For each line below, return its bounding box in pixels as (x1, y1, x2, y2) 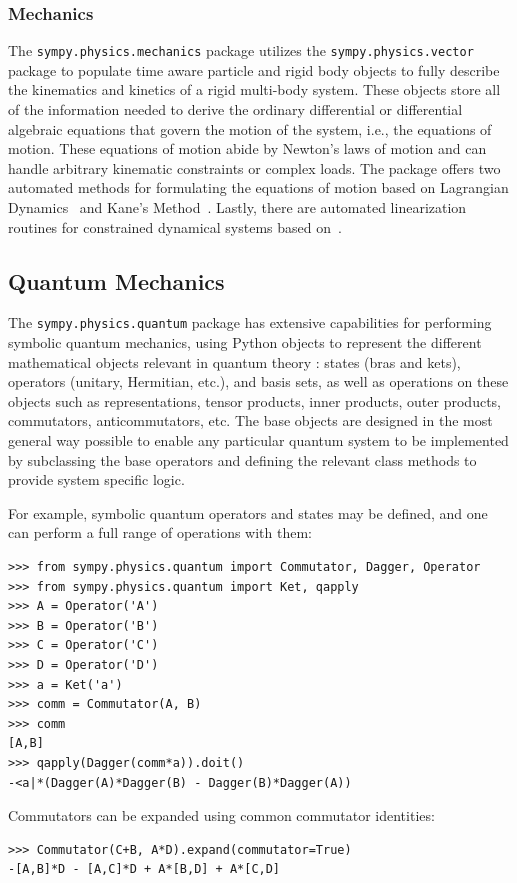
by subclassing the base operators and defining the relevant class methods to (8, 449, 477, 470)
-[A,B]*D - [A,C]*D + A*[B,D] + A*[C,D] (8, 862, 281, 877)
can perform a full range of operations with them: (8, 522, 312, 543)
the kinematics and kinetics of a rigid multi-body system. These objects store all (8, 79, 501, 100)
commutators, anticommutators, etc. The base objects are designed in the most (8, 410, 493, 431)
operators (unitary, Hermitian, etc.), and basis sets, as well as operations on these (8, 371, 509, 392)
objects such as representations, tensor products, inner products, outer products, (8, 390, 501, 411)
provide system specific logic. (8, 469, 185, 490)
